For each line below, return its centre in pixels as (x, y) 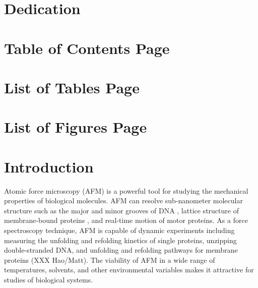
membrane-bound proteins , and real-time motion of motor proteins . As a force (126, 220)
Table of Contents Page (87, 48)
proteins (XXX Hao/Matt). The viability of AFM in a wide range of (110, 260)
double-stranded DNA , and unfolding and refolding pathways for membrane (121, 250)
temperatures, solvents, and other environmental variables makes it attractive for (129, 270)
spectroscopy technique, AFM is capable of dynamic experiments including (119, 230)
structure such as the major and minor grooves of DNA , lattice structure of (121, 210)
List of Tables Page (72, 87)
